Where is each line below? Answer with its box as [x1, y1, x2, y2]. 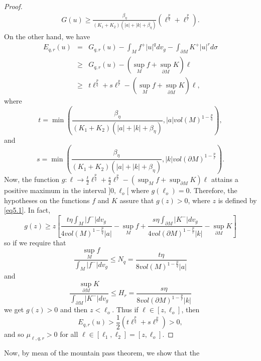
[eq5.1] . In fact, [4, 205, 51, 215]
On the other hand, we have [4, 31, 90, 42]
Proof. [4, 1, 23, 11]
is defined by [218, 195, 257, 205]
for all [60, 329, 78, 339]
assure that [119, 195, 154, 205]
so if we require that [4, 237, 66, 247]
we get [4, 304, 24, 315]
